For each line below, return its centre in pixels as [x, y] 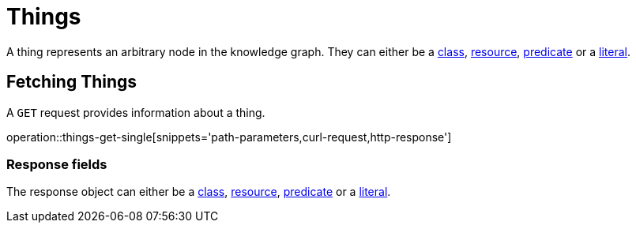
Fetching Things [72, 82]
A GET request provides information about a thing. [136, 112]
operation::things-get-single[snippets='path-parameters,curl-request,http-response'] [229, 137]
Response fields [57, 164]
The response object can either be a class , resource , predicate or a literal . [199, 192]
